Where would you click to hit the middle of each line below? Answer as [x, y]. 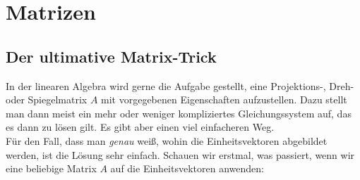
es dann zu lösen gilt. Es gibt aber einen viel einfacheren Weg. [140, 127]
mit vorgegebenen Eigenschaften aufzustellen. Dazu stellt [224, 99]
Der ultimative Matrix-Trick [111, 56]
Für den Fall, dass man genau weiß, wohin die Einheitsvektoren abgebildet [167, 140]
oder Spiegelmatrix [47, 99]
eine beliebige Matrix [51, 168]
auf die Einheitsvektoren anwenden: [187, 168]
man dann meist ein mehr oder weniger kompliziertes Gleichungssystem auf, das [179, 113]
